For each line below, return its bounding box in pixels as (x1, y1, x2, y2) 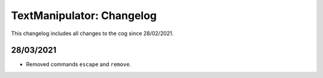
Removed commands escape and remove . (26, 61, 132, 68)
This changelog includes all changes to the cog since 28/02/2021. (11, 30, 174, 37)
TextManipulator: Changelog (11, 9, 157, 22)
